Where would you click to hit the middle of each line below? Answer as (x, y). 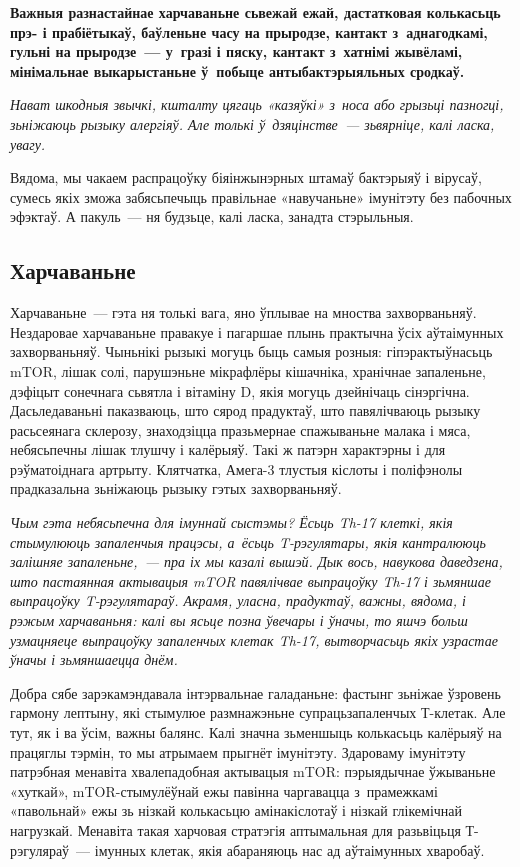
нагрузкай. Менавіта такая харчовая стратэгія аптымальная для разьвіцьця (235, 829)
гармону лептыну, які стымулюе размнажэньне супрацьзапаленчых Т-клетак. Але (258, 712)
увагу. (28, 143)
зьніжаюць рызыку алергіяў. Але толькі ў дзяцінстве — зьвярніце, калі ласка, (252, 123)
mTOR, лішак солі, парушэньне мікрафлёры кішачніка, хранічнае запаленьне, (248, 370)
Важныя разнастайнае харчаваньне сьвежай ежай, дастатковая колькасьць (255, 12)
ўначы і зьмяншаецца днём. (94, 659)
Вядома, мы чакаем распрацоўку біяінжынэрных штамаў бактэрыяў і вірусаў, (246, 177)
